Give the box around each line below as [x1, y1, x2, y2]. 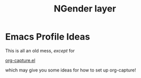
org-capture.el [5, 57, 35, 63]
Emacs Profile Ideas [5, 31, 90, 42]
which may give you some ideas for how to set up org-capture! [5, 67, 136, 73]
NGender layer [54, 3, 116, 14]
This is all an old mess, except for [5, 47, 75, 53]
